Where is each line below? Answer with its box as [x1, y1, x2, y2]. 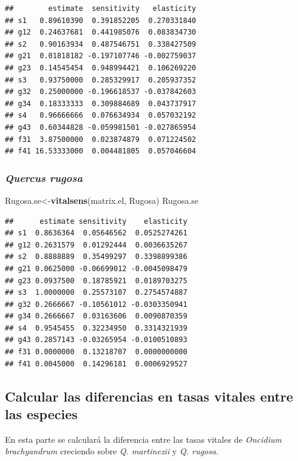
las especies [5, 405, 78, 423]
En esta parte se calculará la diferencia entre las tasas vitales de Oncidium [5, 432, 282, 445]
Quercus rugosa [5, 170, 83, 185]
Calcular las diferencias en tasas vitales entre [5, 386, 293, 405]
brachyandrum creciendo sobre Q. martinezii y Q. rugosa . [5, 445, 218, 457]
